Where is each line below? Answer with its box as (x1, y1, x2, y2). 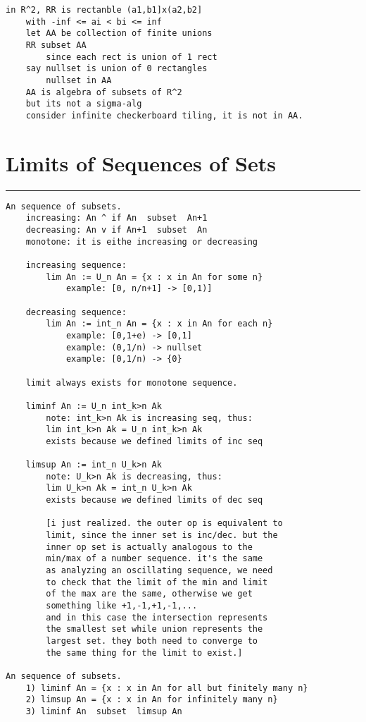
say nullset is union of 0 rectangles (25, 63, 208, 74)
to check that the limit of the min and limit (46, 577, 268, 587)
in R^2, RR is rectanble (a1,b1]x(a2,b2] (6, 5, 203, 15)
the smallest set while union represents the (46, 624, 263, 635)
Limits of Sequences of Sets (6, 148, 276, 177)
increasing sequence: (25, 259, 127, 270)
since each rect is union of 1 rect (46, 51, 217, 62)
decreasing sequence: (25, 307, 127, 317)
